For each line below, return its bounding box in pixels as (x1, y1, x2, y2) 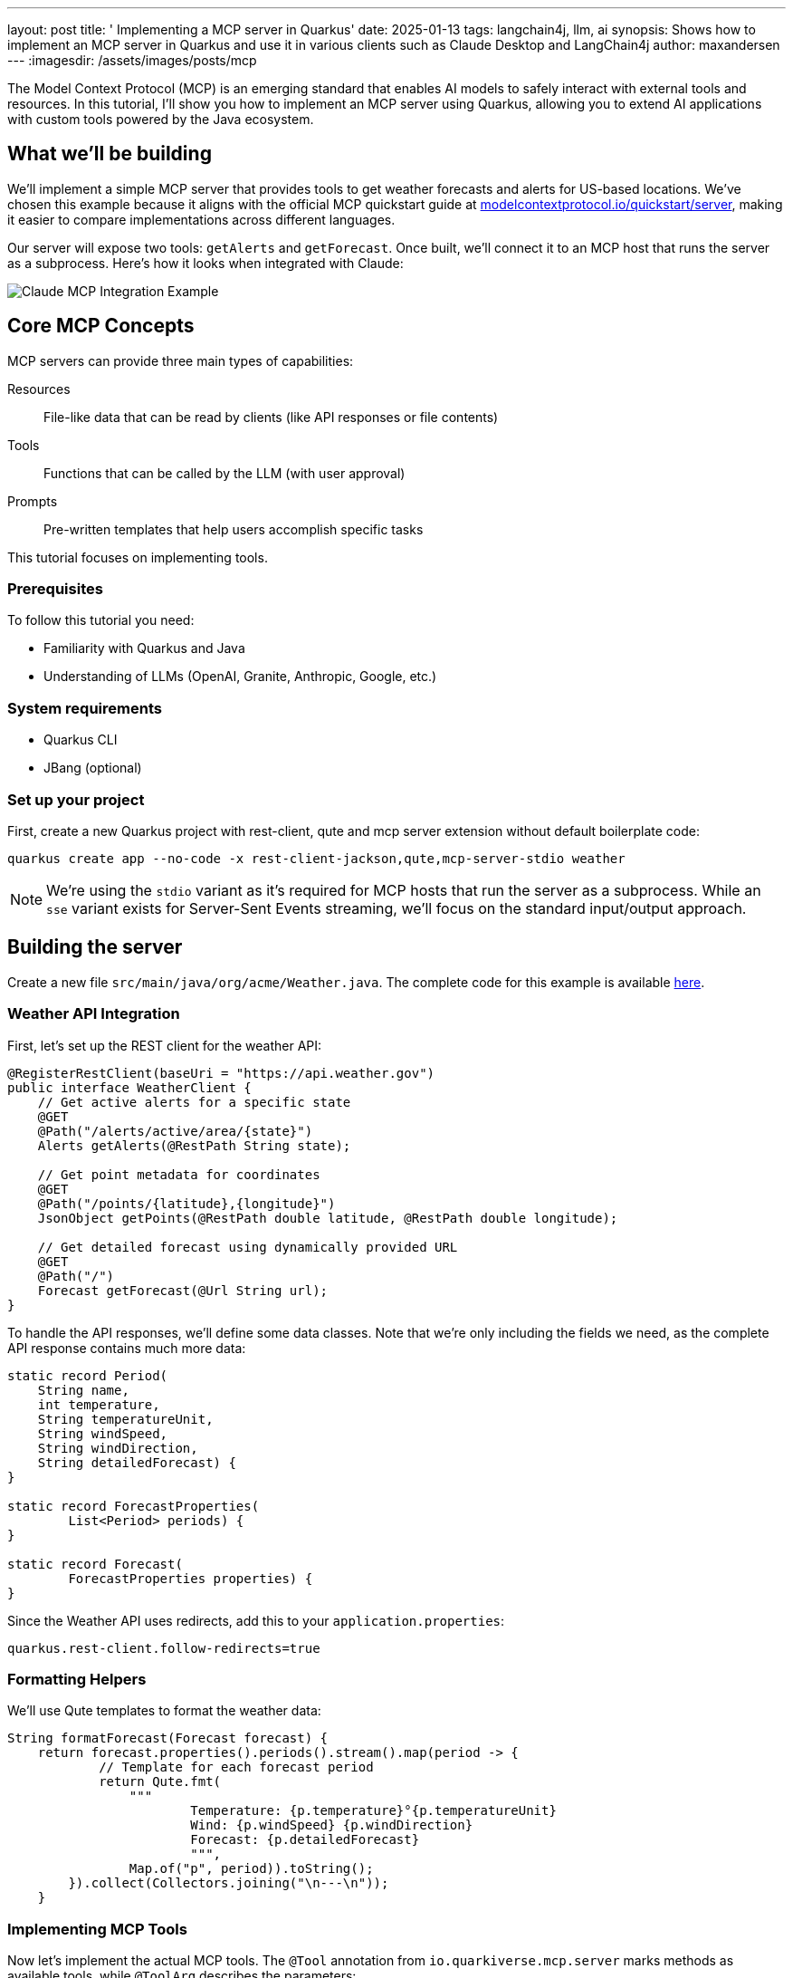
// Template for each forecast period (99, 1760, 374, 1775)
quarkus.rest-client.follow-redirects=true (7, 1640, 320, 1656)
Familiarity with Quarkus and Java (43, 640, 245, 657)
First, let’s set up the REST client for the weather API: (7, 1037, 322, 1053)
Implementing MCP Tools (7, 1919, 187, 1938)
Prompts (7, 493, 58, 509)
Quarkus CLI (43, 732, 118, 748)
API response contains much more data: (7, 1339, 246, 1356)
